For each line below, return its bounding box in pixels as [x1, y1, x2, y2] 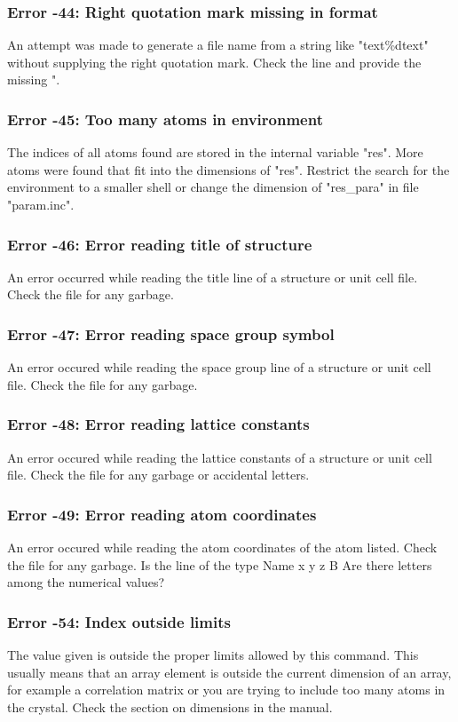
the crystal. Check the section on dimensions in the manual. [7, 697, 333, 716]
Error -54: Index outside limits [7, 610, 231, 632]
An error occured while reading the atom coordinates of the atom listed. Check [7, 538, 438, 557]
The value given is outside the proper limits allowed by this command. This [7, 646, 419, 664]
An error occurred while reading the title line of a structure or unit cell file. [7, 267, 418, 286]
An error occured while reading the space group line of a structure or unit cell [7, 358, 431, 377]
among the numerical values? [7, 573, 165, 591]
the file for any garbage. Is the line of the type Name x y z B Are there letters [7, 555, 432, 574]
